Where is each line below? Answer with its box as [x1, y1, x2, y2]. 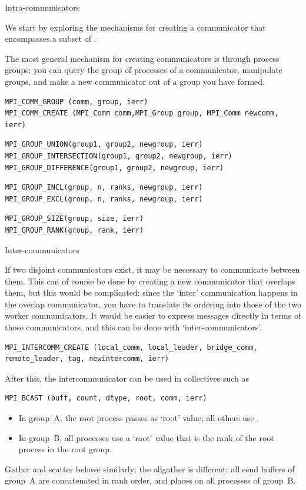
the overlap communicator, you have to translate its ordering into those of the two [5, 297, 302, 310]
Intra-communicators [5, 1, 80, 13]
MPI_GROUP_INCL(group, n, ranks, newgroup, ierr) [5, 183, 203, 192]
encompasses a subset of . [5, 32, 97, 45]
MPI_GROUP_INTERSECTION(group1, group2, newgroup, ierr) [5, 151, 232, 160]
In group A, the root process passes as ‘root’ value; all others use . [18, 412, 260, 424]
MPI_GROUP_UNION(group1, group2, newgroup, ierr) [5, 140, 203, 149]
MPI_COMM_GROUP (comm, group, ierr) [5, 97, 148, 106]
